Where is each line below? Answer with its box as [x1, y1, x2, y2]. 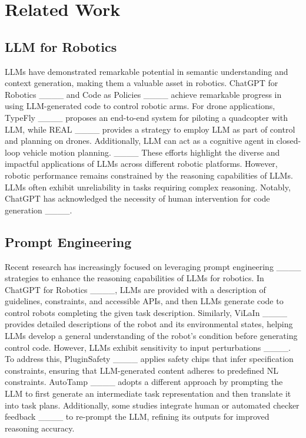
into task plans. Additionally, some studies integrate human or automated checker [5, 399, 300, 411]
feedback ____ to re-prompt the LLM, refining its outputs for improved [5, 410, 270, 423]
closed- [276, 134, 301, 147]
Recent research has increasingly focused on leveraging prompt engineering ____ [5, 260, 301, 272]
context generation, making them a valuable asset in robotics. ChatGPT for [5, 77, 278, 89]
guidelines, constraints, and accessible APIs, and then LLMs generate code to [5, 295, 284, 307]
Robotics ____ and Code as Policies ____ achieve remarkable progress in [5, 88, 282, 100]
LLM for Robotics [5, 37, 117, 55]
